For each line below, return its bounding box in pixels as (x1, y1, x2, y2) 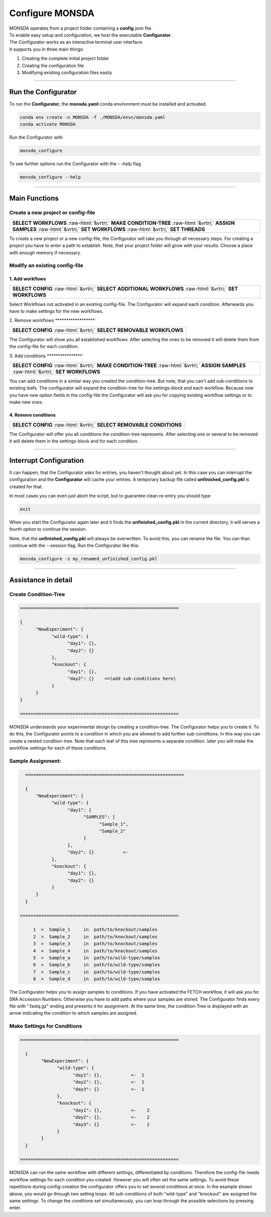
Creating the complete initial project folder (22, 55, 109, 61)
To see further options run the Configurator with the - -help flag (9, 161, 142, 167)
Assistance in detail (9, 576, 73, 584)
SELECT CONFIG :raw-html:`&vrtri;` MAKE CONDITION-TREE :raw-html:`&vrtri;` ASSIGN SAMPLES (12, 362, 246, 369)
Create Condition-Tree (9, 591, 65, 598)
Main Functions (9, 194, 59, 202)
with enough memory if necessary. (9, 250, 81, 256)
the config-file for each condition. (9, 344, 79, 350)
